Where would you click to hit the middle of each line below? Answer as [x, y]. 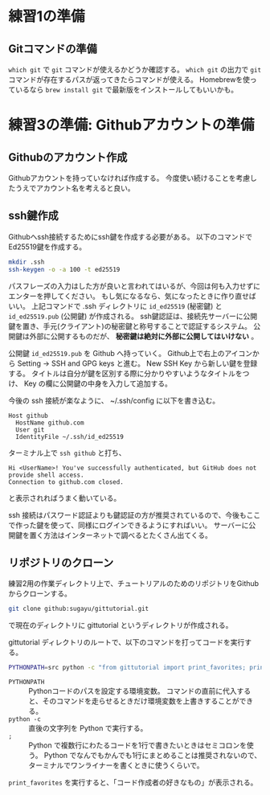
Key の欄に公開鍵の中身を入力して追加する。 [98, 383]
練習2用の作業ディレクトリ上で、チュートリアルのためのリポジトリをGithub [134, 584]
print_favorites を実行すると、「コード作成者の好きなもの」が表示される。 [133, 783]
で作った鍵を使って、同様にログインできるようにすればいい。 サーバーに [129, 525]
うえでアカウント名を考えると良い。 [75, 188]
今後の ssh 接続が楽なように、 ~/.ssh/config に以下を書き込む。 [114, 400]
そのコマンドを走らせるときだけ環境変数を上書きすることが [141, 701]
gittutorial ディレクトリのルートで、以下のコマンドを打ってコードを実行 [127, 642]
